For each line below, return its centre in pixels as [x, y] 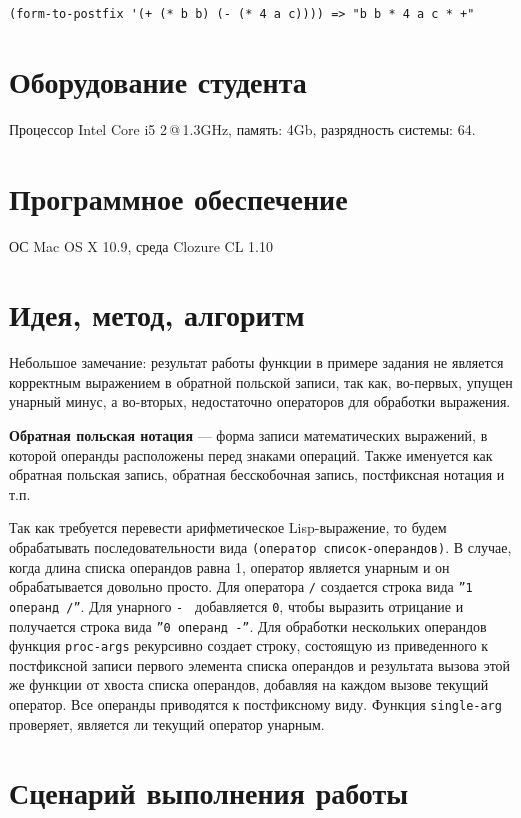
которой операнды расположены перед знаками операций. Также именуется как [251, 454]
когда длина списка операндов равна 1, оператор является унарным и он [229, 566]
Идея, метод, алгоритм [157, 314]
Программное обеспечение [178, 197]
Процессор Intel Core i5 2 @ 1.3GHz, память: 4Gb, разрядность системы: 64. [242, 128]
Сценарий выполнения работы [209, 792]
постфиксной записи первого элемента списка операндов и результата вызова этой [260, 664]
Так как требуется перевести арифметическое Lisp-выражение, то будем [228, 527]
